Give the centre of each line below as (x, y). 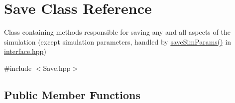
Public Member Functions (72, 94)
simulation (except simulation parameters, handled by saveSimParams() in (118, 41)
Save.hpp (57, 68)
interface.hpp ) (25, 51)
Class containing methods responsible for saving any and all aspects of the (117, 32)
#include (18, 68)
